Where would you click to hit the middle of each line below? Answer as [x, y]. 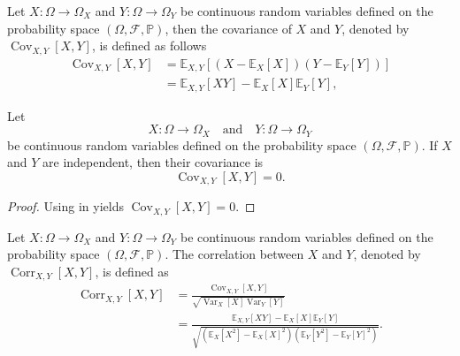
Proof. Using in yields [65, 206]
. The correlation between [234, 254]
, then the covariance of [228, 28]
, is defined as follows [149, 45]
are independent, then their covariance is [153, 162]
